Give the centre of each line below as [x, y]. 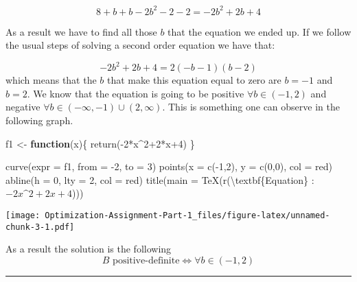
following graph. [39, 120]
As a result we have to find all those [81, 31]
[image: [23, 215]
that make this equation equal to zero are [194, 80]
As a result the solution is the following [89, 249]
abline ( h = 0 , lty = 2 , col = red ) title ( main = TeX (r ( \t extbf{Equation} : [160, 179]
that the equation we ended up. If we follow [260, 31]
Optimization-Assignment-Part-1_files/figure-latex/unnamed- [187, 215]
